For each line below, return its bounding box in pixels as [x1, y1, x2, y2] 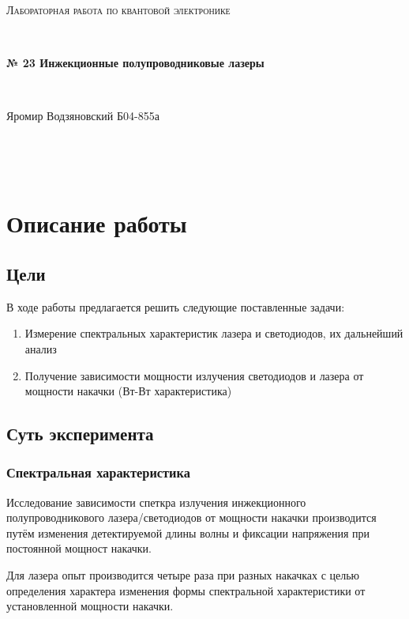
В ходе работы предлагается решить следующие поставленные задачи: [6, 298, 345, 315]
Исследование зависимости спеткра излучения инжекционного [6, 493, 306, 510]
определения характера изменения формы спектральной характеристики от [6, 582, 366, 598]
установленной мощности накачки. [6, 598, 174, 614]
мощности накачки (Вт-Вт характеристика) [24, 383, 232, 399]
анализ [24, 340, 57, 357]
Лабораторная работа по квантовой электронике [6, 2, 231, 17]
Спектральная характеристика [6, 462, 190, 482]
